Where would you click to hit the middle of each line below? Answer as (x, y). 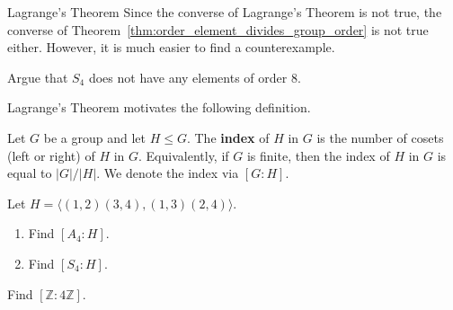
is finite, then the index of (318, 155)
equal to (30, 173)
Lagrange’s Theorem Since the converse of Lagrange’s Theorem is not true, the (225, 12)
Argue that (38, 77)
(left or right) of (51, 155)
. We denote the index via (168, 173)
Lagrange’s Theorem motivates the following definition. (159, 107)
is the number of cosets (380, 137)
